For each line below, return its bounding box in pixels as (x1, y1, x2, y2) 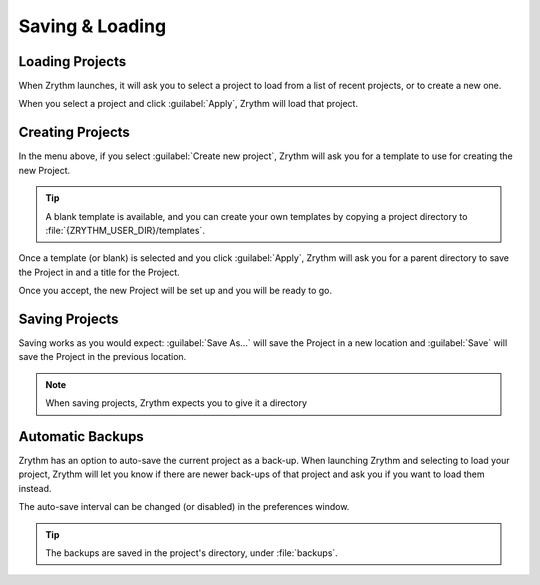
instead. (18, 482, 52, 494)
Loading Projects (18, 53, 127, 70)
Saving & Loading (18, 15, 167, 37)
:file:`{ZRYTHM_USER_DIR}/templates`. (45, 224, 205, 236)
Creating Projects (18, 124, 130, 141)
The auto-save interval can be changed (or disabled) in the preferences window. (18, 501, 350, 513)
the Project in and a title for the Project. (18, 266, 180, 278)
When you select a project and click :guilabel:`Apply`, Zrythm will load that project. (18, 98, 359, 110)
